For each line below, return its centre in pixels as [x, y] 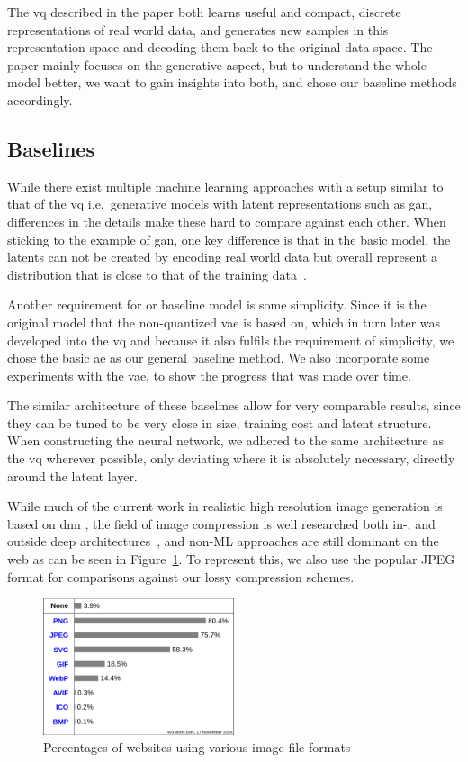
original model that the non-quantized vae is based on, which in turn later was [224, 322]
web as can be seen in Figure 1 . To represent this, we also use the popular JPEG [231, 559]
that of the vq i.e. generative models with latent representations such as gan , [220, 204]
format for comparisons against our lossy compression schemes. [181, 576]
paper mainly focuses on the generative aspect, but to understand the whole [217, 64]
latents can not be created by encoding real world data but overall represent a [222, 257]
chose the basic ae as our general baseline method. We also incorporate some [219, 358]
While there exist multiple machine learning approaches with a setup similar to [225, 186]
